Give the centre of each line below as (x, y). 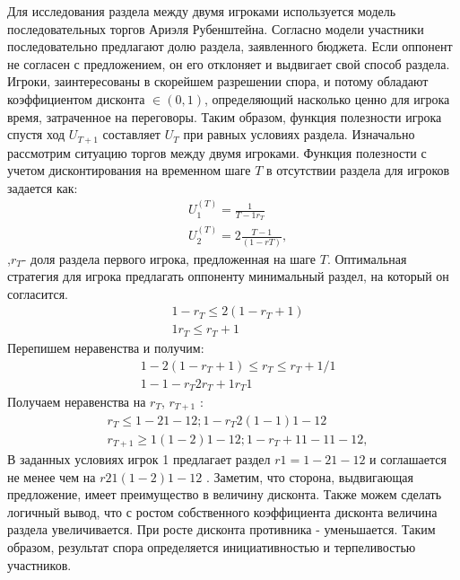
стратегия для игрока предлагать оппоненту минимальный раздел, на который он (228, 276)
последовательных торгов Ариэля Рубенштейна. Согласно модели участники (216, 28)
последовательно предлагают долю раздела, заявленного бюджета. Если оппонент (230, 46)
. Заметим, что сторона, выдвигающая (309, 476)
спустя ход (36, 134)
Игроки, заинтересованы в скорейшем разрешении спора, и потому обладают (218, 81)
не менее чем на (52, 476)
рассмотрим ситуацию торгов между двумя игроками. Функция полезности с (217, 152)
